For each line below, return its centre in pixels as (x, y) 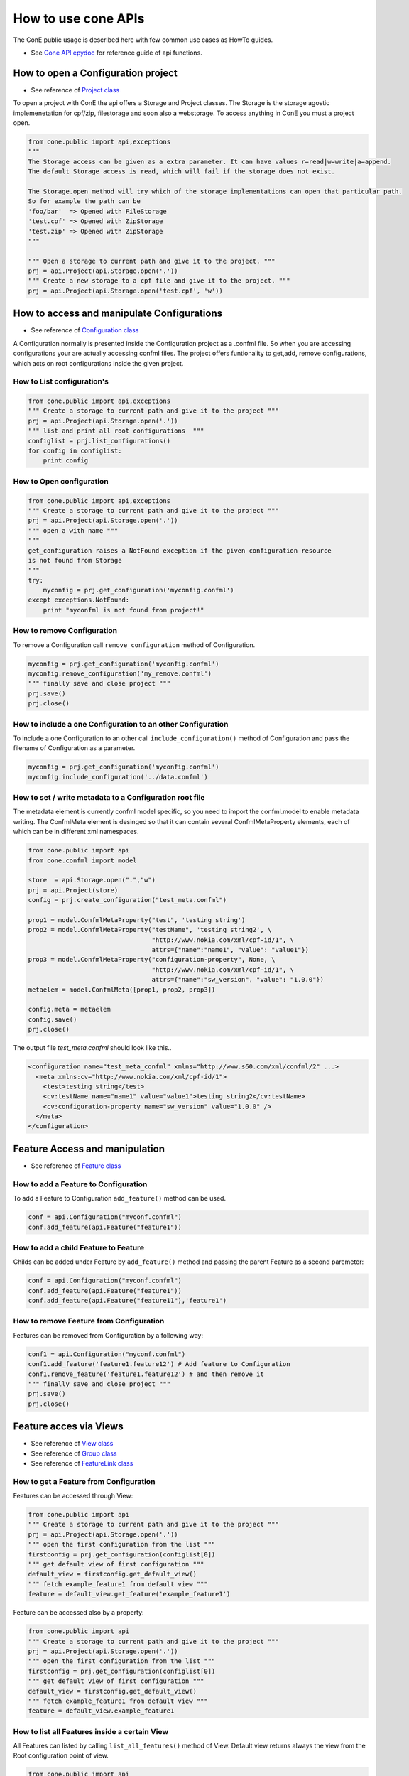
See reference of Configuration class (85, 330)
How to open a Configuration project (95, 73)
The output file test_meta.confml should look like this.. (92, 1048)
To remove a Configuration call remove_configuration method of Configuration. (134, 645)
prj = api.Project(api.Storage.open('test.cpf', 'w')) (125, 291)
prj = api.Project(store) (73, 890)
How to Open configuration (61, 481)
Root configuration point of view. (61, 1755)
